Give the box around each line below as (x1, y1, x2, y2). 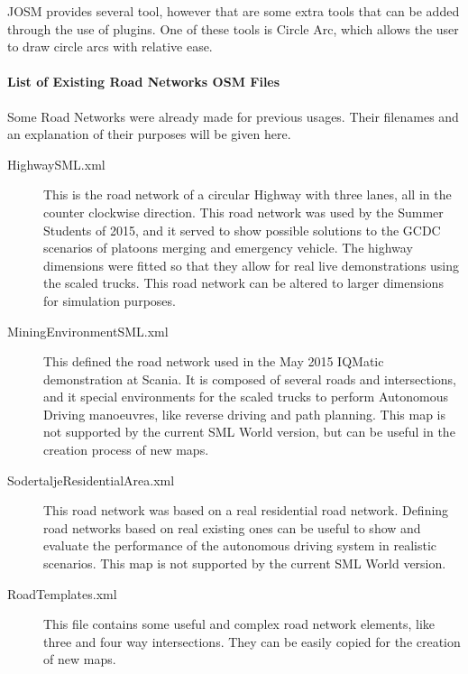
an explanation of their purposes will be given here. (7, 125, 291, 143)
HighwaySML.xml (7, 154, 106, 173)
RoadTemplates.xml (7, 584, 117, 603)
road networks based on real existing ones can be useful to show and (43, 518, 421, 537)
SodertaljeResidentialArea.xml (7, 470, 175, 489)
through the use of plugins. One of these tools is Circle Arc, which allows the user (7, 19, 459, 38)
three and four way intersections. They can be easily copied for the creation (43, 632, 461, 651)
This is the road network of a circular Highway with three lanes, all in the (43, 185, 452, 204)
